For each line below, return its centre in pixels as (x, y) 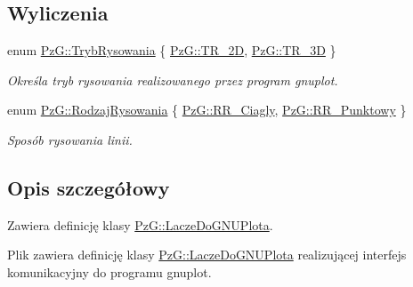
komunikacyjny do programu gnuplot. (109, 271)
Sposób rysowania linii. (70, 139)
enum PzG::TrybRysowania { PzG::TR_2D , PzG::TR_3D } (172, 50)
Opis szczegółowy (89, 187)
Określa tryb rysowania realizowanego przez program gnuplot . (173, 80)
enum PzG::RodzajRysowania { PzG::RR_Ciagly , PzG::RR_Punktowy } (207, 110)
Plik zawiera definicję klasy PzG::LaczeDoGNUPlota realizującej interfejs (207, 255)
